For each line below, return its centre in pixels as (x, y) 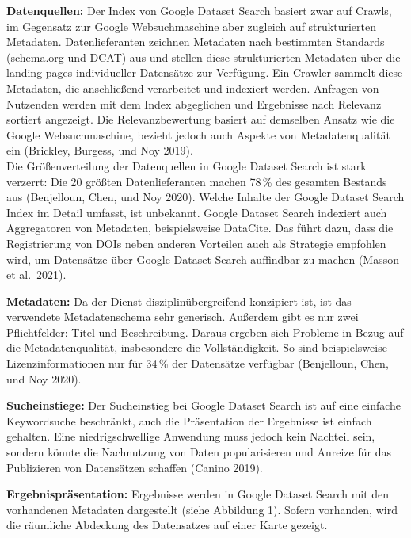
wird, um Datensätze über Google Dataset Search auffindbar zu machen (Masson (203, 259)
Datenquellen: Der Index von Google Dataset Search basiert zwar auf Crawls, (199, 10)
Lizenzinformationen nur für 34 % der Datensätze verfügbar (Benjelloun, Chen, (198, 363)
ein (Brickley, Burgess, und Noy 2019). (100, 150)
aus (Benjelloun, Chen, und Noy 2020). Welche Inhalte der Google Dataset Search (205, 197)
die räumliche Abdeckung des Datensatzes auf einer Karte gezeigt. (167, 525)
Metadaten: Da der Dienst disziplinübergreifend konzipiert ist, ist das (179, 301)
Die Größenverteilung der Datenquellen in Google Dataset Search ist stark (186, 165)
